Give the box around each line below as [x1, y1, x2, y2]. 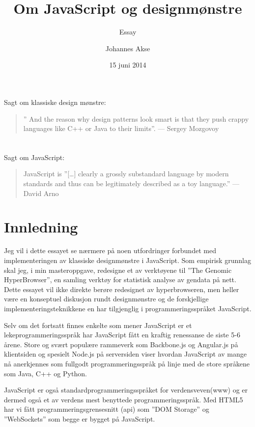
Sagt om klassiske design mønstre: [4, 97, 106, 107]
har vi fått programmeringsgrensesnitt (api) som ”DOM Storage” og [4, 404, 209, 414]
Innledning [4, 217, 78, 237]
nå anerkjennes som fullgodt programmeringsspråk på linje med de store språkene [4, 358, 250, 368]
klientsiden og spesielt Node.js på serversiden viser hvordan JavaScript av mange [4, 349, 247, 359]
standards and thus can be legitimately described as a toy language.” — [23, 178, 239, 189]
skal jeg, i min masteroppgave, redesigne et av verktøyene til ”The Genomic [4, 264, 232, 275]
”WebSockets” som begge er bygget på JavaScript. [4, 413, 155, 424]
